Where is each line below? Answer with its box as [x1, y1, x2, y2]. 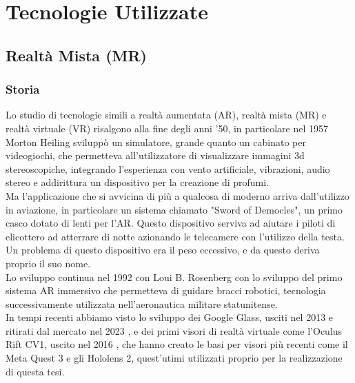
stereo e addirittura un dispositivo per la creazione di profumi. [6, 175, 270, 189]
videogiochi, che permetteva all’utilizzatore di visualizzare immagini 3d [6, 148, 305, 163]
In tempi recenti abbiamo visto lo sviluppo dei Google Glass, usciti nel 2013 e [6, 310, 334, 324]
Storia [6, 81, 40, 98]
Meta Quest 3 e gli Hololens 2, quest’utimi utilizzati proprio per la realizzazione [6, 351, 343, 365]
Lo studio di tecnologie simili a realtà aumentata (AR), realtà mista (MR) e [6, 107, 327, 122]
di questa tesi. [6, 364, 65, 378]
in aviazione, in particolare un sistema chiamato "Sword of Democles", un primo [6, 202, 343, 216]
